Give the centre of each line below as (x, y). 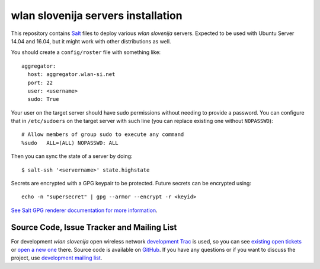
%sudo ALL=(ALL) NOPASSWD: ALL (70, 143)
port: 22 (40, 83)
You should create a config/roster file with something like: (86, 52)
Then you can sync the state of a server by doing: (72, 156)
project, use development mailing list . (57, 258)
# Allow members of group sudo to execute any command (103, 134)
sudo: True (43, 99)
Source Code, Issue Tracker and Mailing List (94, 227)
